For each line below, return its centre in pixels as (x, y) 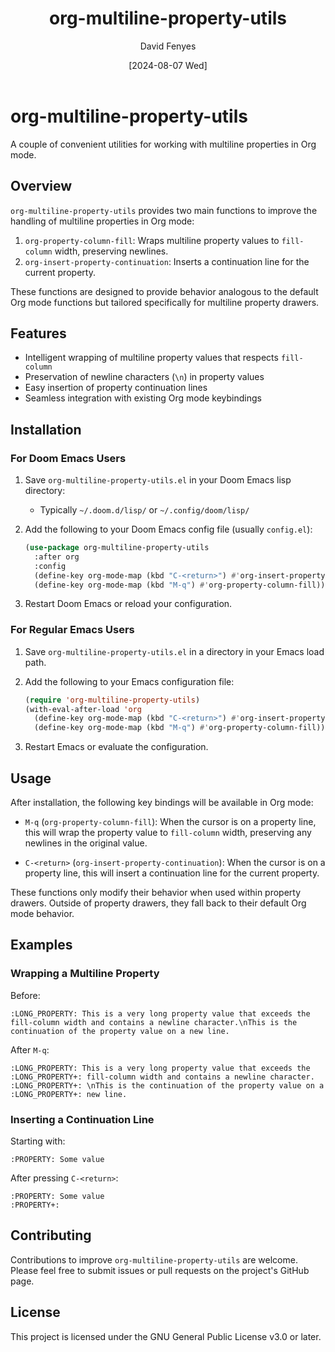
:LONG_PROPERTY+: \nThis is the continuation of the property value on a (167, 1085)
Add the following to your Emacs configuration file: (129, 681)
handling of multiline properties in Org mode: (102, 221)
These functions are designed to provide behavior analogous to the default (164, 291)
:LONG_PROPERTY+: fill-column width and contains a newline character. (162, 1077)
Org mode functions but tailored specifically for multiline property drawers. (165, 302)
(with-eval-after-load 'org (83, 709)
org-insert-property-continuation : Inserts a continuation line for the (167, 261)
